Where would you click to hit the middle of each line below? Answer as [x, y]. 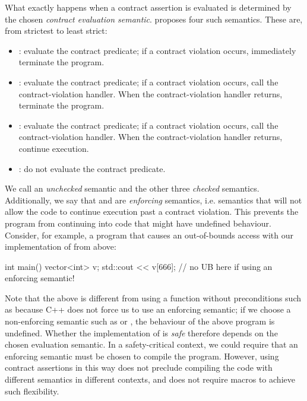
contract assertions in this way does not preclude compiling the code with [139, 367]
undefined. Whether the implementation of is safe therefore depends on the [141, 332]
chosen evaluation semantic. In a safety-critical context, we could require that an [151, 344]
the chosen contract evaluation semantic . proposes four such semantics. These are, [154, 19]
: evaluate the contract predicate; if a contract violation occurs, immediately [157, 50]
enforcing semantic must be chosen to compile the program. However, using [142, 356]
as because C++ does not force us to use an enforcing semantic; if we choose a [148, 309]
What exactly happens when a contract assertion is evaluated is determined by [148, 7]
